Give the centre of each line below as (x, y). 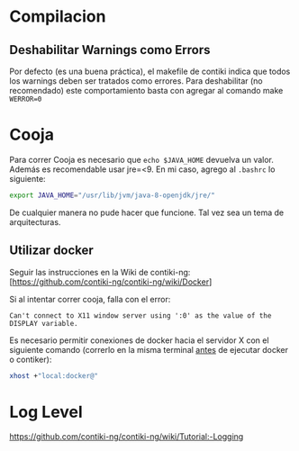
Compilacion (58, 17)
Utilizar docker (52, 251)
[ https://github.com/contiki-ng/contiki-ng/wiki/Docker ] (111, 282)
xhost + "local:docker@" (54, 375)
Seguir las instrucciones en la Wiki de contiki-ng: (100, 272)
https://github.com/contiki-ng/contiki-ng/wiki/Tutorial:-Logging (127, 437)
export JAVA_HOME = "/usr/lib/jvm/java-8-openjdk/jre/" (113, 195)
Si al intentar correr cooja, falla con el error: (90, 299)
